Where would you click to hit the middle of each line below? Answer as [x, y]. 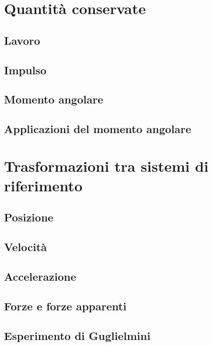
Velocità [26, 247]
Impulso [25, 70]
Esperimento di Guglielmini [77, 335]
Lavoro [22, 40]
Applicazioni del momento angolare [98, 129]
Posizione [29, 217]
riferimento [43, 185]
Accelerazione [40, 276]
